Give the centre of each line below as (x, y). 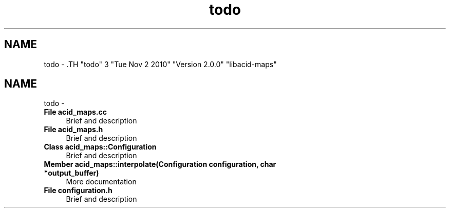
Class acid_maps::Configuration (100, 147)
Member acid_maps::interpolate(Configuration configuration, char (160, 164)
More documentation (101, 182)
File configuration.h (78, 190)
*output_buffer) (71, 173)
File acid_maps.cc (75, 112)
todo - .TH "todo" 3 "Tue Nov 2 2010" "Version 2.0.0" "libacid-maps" (160, 64)
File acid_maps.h (73, 130)
